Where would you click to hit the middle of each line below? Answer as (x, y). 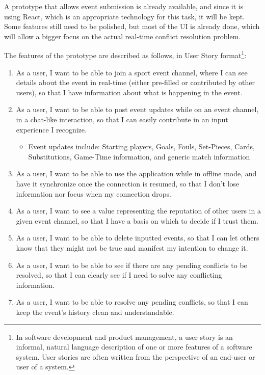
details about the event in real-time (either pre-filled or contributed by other (135, 82)
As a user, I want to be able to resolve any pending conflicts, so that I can (132, 302)
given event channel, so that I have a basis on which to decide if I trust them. (137, 220)
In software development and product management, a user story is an (124, 337)
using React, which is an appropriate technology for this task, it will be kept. (124, 16)
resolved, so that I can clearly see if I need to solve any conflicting (119, 275)
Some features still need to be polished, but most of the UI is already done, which (132, 26)
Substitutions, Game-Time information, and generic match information (139, 156)
